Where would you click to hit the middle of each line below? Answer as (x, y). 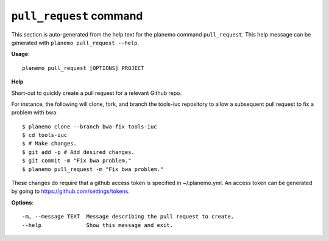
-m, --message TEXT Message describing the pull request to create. (128, 217)
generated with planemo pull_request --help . (75, 43)
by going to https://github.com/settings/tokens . (71, 191)
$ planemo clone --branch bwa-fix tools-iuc (90, 127)
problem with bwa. (34, 113)
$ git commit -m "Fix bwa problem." (77, 161)
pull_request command (77, 16)
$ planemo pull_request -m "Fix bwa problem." (93, 169)
